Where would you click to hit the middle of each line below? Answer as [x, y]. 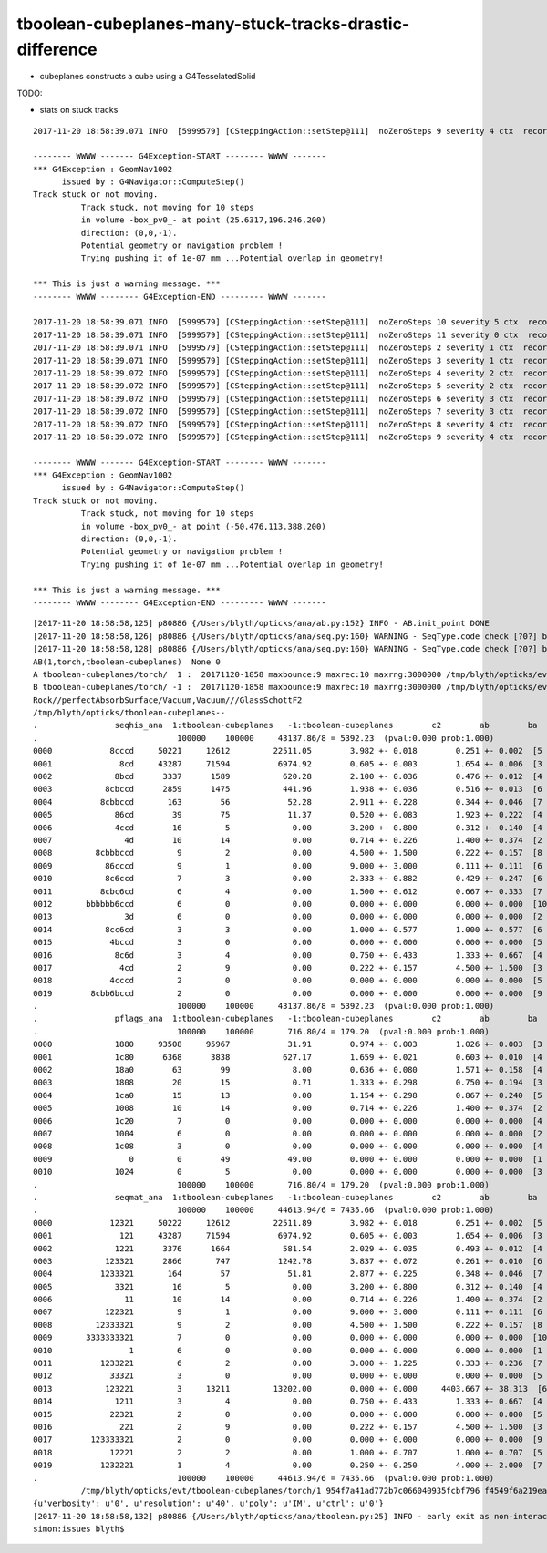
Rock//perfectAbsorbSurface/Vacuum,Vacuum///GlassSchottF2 [168, 700]
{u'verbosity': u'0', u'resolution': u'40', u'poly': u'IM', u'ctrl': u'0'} [209, 1503]
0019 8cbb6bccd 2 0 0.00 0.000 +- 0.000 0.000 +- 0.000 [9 [288, 993]
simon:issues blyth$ [79, 1529]
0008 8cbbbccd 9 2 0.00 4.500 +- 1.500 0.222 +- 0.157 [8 [288, 853]
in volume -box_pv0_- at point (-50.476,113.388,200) [204, 526]
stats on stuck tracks [79, 110]
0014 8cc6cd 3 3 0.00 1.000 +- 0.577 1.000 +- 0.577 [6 [288, 929]
